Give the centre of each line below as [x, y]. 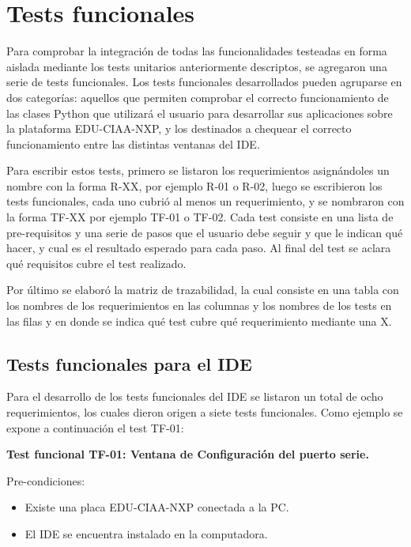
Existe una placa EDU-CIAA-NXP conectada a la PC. [157, 507]
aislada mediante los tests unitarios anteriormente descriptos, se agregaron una [197, 66]
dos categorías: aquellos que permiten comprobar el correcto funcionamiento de [198, 97]
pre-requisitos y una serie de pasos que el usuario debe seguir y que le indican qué [205, 232]
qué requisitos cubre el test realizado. [96, 263]
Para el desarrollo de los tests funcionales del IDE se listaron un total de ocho [195, 396]
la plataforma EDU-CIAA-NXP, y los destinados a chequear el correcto [179, 128]
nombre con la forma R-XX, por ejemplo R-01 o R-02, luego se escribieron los [194, 185]
